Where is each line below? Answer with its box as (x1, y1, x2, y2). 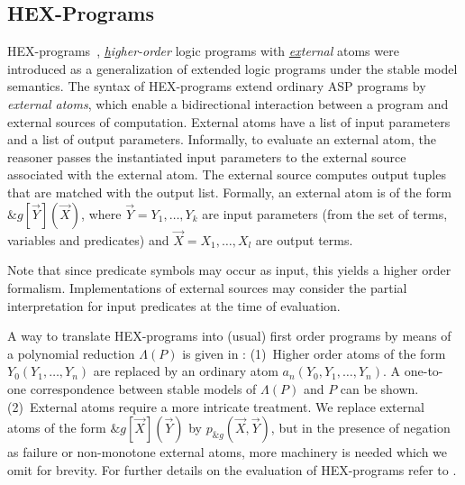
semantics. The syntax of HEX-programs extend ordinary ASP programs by (7, 77, 426, 96)
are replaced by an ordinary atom (93, 361, 278, 380)
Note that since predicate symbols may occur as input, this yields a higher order (7, 261, 451, 279)
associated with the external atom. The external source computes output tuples (7, 165, 446, 184)
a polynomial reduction (7, 343, 135, 362)
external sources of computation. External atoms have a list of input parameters (7, 112, 451, 131)
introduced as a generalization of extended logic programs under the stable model (7, 59, 458, 78)
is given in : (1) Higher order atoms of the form (182, 343, 446, 362)
